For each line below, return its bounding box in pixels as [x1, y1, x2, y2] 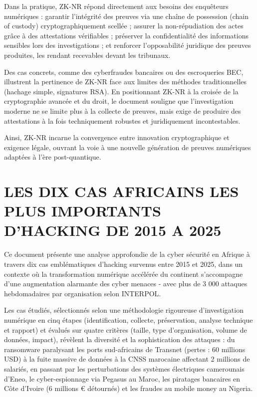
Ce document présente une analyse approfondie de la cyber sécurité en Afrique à [4, 249, 250, 259]
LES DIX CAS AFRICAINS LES [4, 181, 239, 201]
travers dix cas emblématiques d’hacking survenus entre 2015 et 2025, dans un [4, 259, 243, 269]
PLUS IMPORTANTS [4, 200, 161, 221]
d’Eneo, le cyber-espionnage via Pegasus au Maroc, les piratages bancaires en [4, 373, 241, 384]
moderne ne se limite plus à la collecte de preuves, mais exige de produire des [4, 105, 241, 116]
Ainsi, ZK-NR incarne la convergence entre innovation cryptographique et [4, 132, 230, 143]
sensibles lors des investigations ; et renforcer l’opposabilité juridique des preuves [4, 40, 251, 50]
